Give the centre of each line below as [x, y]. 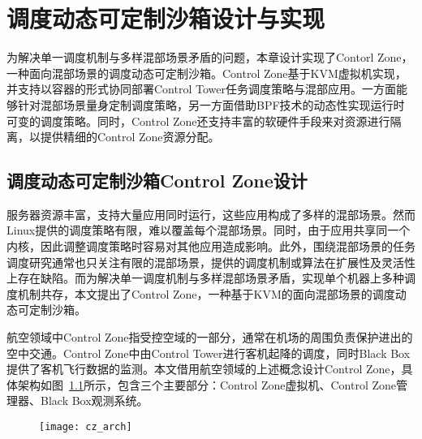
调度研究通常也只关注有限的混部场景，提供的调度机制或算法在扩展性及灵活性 [211, 262]
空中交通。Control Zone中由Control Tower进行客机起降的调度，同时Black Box [209, 353]
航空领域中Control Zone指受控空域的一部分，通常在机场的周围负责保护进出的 [210, 337]
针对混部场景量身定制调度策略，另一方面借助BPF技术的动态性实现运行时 [211, 104]
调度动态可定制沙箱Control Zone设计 [157, 181]
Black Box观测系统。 [94, 400]
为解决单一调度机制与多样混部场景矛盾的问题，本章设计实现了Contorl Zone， [210, 57]
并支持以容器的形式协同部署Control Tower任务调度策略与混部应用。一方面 [201, 89]
